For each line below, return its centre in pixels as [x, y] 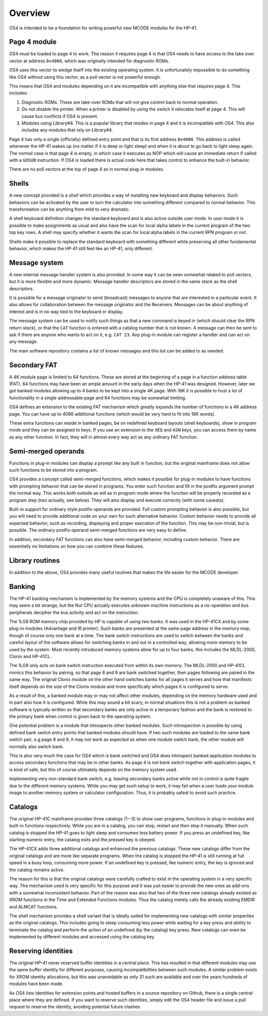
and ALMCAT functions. [33, 906]
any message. [24, 341]
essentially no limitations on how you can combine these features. [77, 546]
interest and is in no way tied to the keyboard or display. [66, 312]
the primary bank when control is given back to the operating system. [80, 716]
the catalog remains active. [37, 870]
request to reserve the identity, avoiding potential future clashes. [75, 1007]
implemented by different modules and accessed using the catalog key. [82, 937]
